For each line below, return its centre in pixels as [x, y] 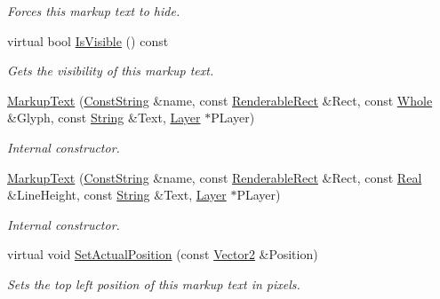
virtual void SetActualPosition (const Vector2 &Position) [163, 254]
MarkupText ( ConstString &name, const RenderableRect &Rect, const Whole [220, 100]
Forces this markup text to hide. [94, 11]
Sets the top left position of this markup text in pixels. [154, 283]
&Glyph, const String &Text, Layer [104, 118]
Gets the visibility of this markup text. [111, 71]
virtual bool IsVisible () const [88, 40]
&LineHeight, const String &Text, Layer [117, 195]
